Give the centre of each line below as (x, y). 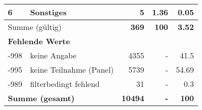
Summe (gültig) (35, 27)
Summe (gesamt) (41, 98)
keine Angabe (53, 55)
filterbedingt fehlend (65, 84)
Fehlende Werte (39, 41)
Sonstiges (48, 12)
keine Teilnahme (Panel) (72, 69)
